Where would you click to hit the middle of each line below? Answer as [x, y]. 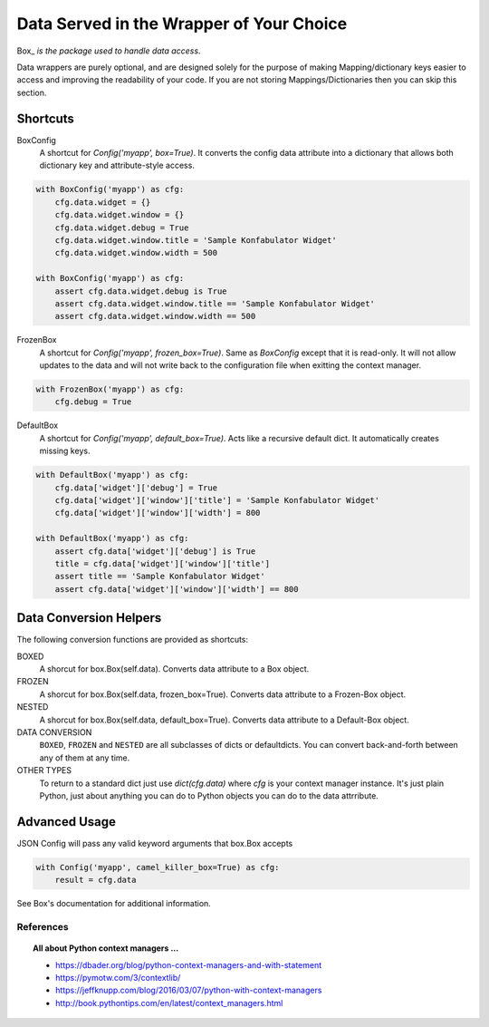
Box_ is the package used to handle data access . [109, 51]
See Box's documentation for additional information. [114, 904]
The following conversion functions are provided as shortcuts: [133, 640]
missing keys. [65, 451]
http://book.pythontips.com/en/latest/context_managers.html [169, 1003]
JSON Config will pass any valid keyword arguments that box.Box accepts [155, 843]
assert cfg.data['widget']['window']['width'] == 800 [177, 589]
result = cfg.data [96, 880]
